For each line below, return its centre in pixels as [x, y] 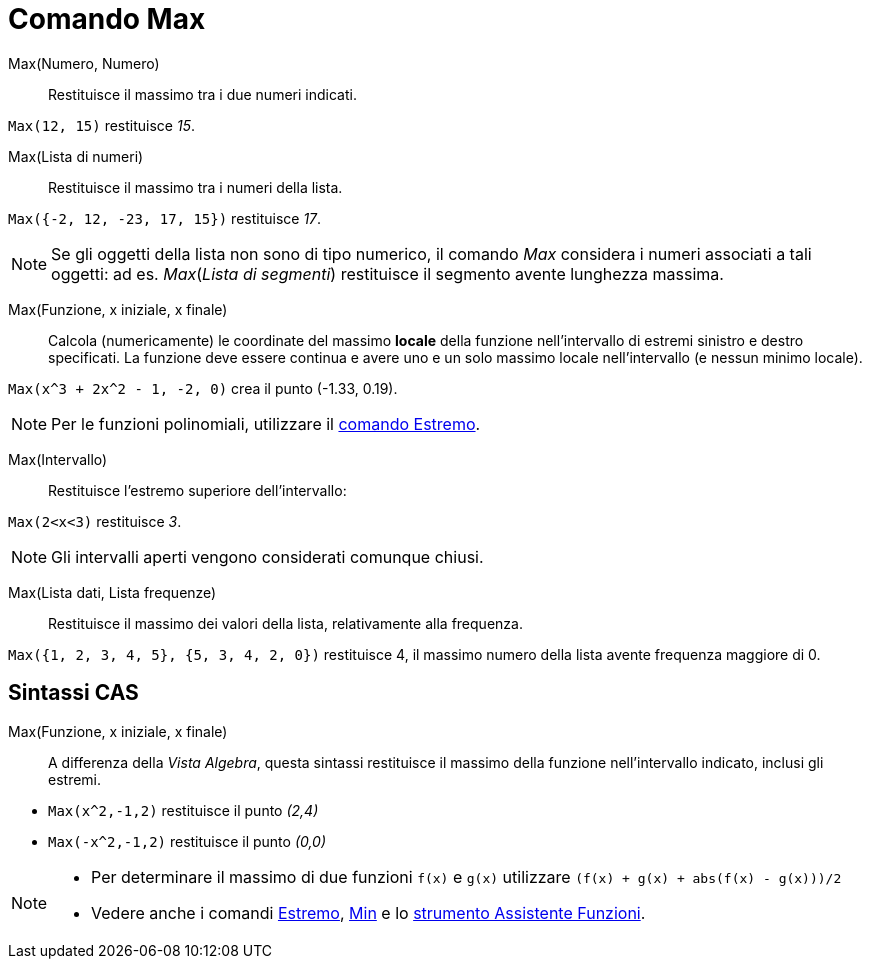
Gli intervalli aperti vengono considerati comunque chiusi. [267, 556]
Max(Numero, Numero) [84, 63]
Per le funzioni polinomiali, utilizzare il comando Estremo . [266, 423]
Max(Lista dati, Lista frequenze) [112, 592]
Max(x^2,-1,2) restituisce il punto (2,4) [183, 810]
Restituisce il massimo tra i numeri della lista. [195, 187]
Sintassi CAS [73, 693]
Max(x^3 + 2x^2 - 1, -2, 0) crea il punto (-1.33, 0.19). [203, 388]
